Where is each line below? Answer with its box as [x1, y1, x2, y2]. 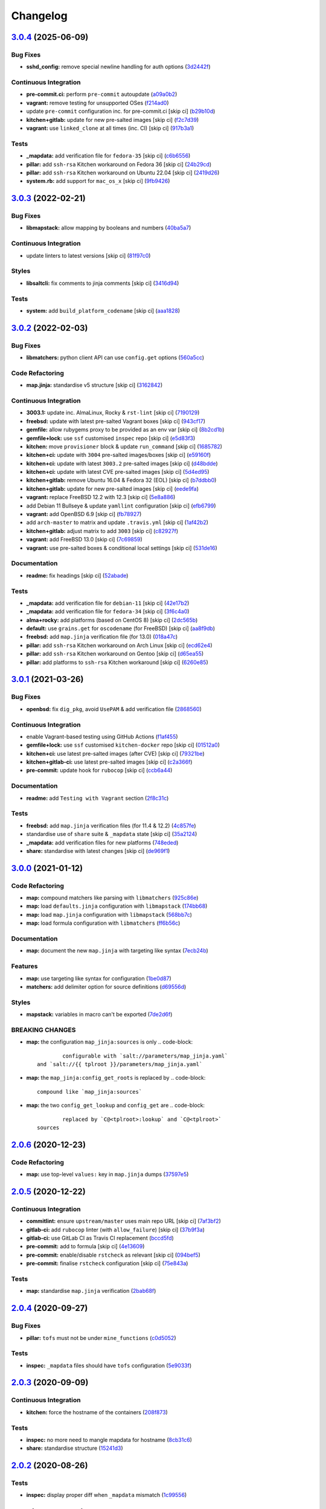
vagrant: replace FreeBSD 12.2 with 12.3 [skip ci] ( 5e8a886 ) [26, 494, 176, 501]
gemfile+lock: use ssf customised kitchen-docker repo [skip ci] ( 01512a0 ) [26, 741, 220, 748]
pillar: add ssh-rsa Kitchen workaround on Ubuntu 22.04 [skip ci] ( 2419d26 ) [26, 169, 220, 176]
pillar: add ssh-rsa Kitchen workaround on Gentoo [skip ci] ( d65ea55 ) [26, 650, 204, 657]
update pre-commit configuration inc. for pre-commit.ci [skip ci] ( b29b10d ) [26, 107, 216, 115]
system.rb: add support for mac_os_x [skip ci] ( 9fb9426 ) [26, 177, 170, 185]
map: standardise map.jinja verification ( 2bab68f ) [26, 1287, 156, 1295]
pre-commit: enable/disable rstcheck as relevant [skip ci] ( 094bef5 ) [26, 1251, 200, 1259]
